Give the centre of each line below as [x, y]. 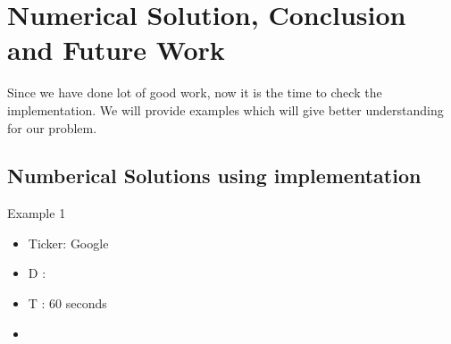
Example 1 [37, 213]
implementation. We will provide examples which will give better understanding [225, 109]
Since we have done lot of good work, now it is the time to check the [195, 92]
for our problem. [52, 127]
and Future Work [116, 50]
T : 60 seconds [67, 303]
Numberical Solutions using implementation [214, 176]
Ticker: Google [68, 243]
